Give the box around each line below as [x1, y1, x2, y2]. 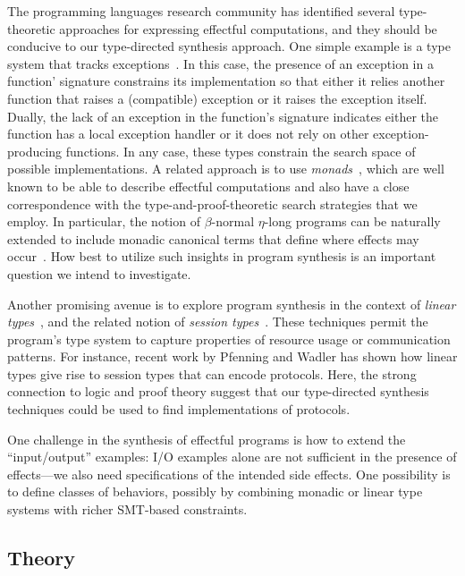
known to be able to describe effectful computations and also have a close [7, 176, 410, 195]
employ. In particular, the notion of [7, 212, 200, 231]
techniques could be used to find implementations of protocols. [7, 400, 351, 419]
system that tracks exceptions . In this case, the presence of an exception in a [7, 54, 434, 72]
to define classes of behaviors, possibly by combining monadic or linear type [7, 482, 423, 501]
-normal [211, 212, 255, 231]
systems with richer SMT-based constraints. [7, 500, 248, 519]
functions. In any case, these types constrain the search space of [65, 141, 416, 160]
